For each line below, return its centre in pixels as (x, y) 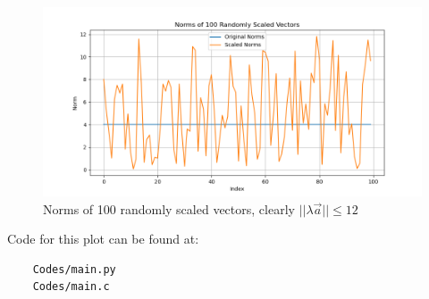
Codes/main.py (74, 269)
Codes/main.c (71, 287)
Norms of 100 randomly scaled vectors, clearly (169, 208)
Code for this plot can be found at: (103, 239)
